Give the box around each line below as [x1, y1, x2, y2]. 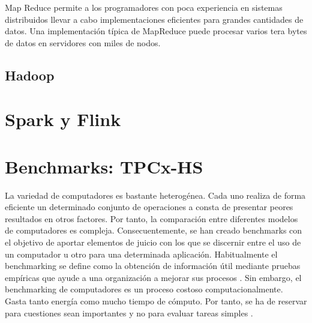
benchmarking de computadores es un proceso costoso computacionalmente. [5, 283, 283, 295]
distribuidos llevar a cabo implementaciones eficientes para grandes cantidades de [5, 13, 304, 25]
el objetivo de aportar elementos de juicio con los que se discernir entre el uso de [5, 236, 301, 249]
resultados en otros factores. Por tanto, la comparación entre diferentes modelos [5, 212, 298, 225]
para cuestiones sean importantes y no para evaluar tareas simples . [5, 306, 253, 319]
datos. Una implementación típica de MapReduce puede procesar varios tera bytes [5, 25, 307, 37]
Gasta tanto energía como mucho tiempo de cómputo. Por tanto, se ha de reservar [5, 295, 307, 307]
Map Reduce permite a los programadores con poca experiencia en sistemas [5, 1, 283, 13]
